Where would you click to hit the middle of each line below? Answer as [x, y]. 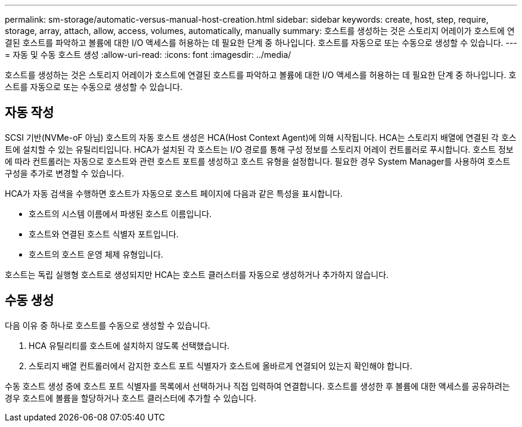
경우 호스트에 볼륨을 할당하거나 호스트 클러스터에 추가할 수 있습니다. [130, 398]
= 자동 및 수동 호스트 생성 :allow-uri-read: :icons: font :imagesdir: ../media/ [148, 55]
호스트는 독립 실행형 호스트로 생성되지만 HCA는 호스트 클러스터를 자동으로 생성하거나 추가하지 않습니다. [197, 274]
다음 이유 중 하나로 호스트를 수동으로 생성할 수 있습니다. [108, 325]
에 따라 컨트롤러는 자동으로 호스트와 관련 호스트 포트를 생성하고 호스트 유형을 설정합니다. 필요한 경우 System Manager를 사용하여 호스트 [258, 161]
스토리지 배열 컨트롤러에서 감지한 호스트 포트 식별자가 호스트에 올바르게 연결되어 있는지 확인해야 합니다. [220, 366]
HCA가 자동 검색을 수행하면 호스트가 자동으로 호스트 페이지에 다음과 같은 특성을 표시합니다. [174, 193]
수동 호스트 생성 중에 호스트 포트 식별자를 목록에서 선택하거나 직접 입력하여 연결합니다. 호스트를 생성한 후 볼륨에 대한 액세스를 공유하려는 [257, 386]
